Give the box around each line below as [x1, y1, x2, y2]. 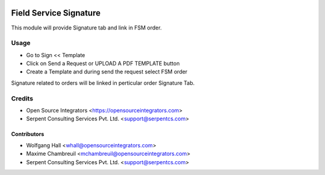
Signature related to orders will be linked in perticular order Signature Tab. [11, 79, 195, 87]
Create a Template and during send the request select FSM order [26, 68, 188, 75]
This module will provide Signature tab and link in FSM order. [11, 24, 162, 31]
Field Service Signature [11, 8, 101, 18]
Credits [11, 94, 33, 102]
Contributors [11, 130, 45, 138]
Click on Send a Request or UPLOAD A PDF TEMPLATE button [26, 60, 180, 67]
